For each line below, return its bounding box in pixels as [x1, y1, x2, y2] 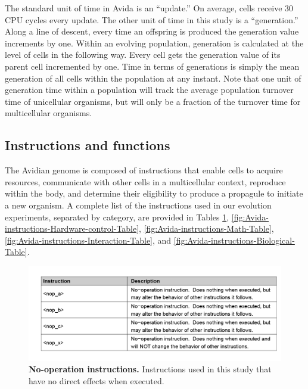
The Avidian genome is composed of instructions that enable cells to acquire [5, 164, 283, 176]
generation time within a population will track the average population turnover [5, 83, 294, 96]
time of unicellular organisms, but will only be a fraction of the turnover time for [5, 95, 301, 107]
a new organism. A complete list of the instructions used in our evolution [5, 198, 272, 211]
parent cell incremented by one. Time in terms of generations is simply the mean [5, 60, 300, 72]
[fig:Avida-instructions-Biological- [173, 234, 295, 246]
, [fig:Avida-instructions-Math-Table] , [139, 222, 274, 235]
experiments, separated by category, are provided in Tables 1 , [5, 210, 229, 223]
